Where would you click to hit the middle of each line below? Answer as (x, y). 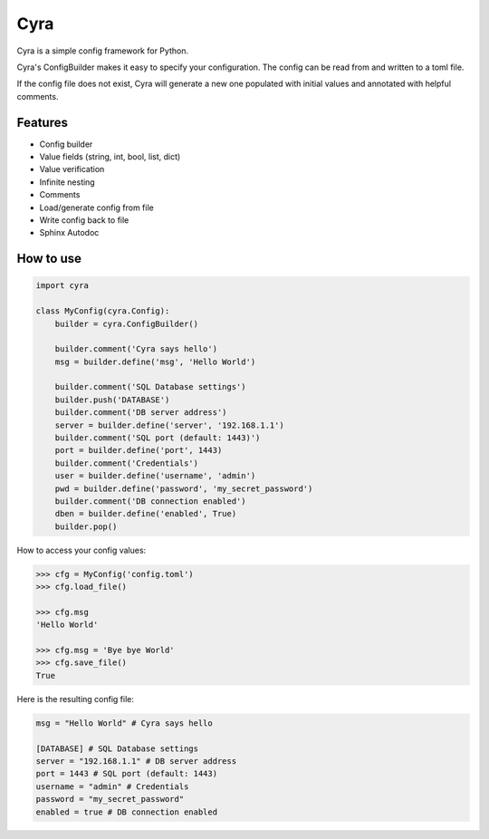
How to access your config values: (81, 550)
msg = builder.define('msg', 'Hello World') (155, 362)
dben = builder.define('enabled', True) (146, 514)
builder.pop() (86, 526)
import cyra (62, 286)
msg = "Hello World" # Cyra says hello (124, 723)
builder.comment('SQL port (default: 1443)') (158, 438)
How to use (49, 259)
